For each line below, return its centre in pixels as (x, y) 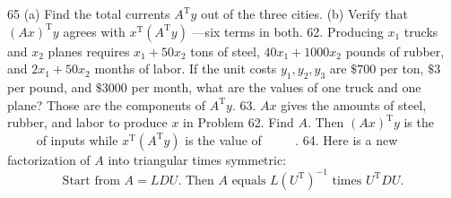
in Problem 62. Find (239, 122)
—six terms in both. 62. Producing (288, 31)
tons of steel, (225, 51)
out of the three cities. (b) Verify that (304, 13)
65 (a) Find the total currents (89, 13)
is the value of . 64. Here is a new (291, 139)
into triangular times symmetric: (197, 159)
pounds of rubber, (395, 51)
